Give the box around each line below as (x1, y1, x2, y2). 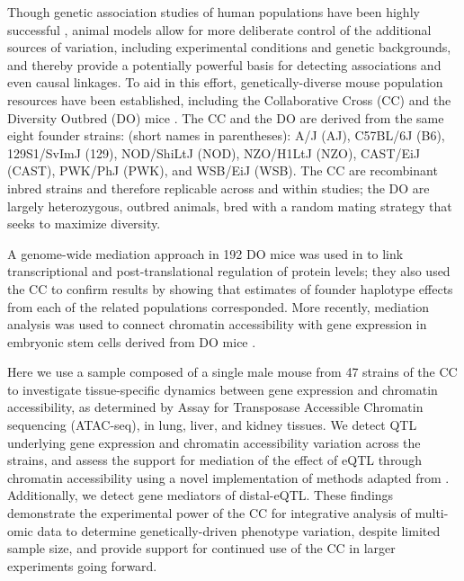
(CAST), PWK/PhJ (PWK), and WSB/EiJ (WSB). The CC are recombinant (7, 161, 438, 180)
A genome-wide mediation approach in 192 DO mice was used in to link (7, 244, 404, 263)
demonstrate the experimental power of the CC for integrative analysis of (7, 504, 411, 523)
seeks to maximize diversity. (7, 214, 161, 233)
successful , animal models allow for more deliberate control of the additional (7, 20, 432, 39)
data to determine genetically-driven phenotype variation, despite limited (37, 521, 441, 540)
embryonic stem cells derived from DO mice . (7, 332, 256, 351)
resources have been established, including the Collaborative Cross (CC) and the (7, 90, 451, 109)
